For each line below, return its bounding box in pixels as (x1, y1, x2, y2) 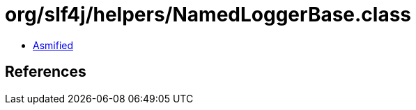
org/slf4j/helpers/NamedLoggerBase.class (5, 3, 412, 26)
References (5, 63, 86, 81)
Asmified (33, 39, 74, 51)
